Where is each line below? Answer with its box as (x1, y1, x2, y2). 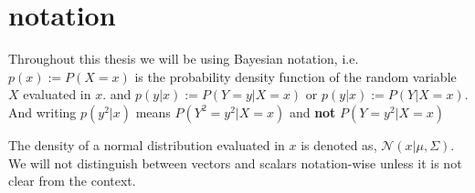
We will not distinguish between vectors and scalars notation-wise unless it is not (8, 153, 462, 172)
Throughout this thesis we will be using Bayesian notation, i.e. (8, 49, 359, 68)
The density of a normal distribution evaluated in (8, 135, 285, 154)
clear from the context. (8, 171, 136, 190)
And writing (8, 102, 77, 121)
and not (289, 102, 336, 121)
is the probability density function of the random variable (134, 66, 457, 86)
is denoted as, (301, 135, 377, 154)
